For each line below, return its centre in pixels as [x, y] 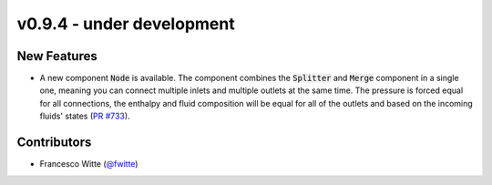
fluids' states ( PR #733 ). [85, 116]
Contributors [54, 143]
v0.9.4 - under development [126, 24]
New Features [57, 56]
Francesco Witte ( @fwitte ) [89, 164]
